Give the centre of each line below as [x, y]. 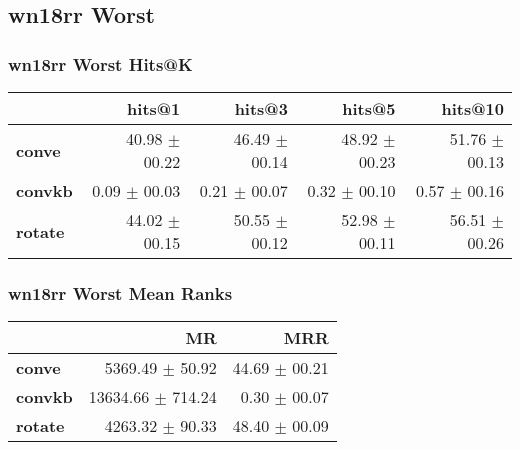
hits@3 [261, 108]
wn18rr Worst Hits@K [100, 63]
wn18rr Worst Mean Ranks [120, 292]
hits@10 [472, 108]
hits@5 [369, 108]
